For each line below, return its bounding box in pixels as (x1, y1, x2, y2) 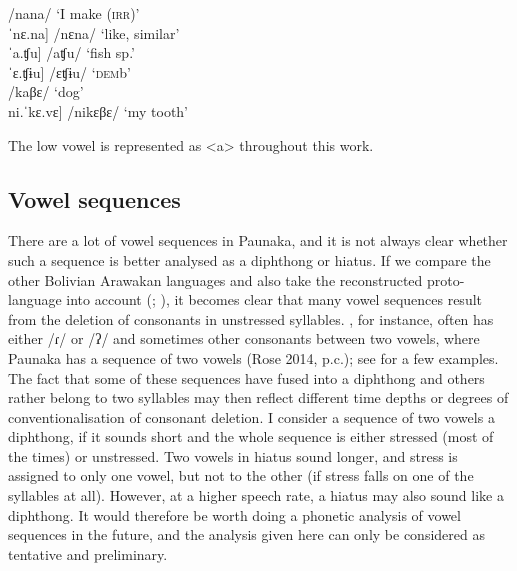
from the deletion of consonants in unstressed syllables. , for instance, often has (8, 308, 494, 329)
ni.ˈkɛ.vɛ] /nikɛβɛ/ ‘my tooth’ (8, 100, 189, 121)
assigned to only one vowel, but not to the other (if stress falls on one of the (8, 465, 474, 486)
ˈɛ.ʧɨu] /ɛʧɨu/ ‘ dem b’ (8, 61, 131, 82)
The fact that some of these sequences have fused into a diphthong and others (8, 367, 485, 388)
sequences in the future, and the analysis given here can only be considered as (8, 524, 485, 545)
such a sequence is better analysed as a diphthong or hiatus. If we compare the (8, 249, 491, 270)
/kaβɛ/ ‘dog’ (8, 81, 84, 102)
